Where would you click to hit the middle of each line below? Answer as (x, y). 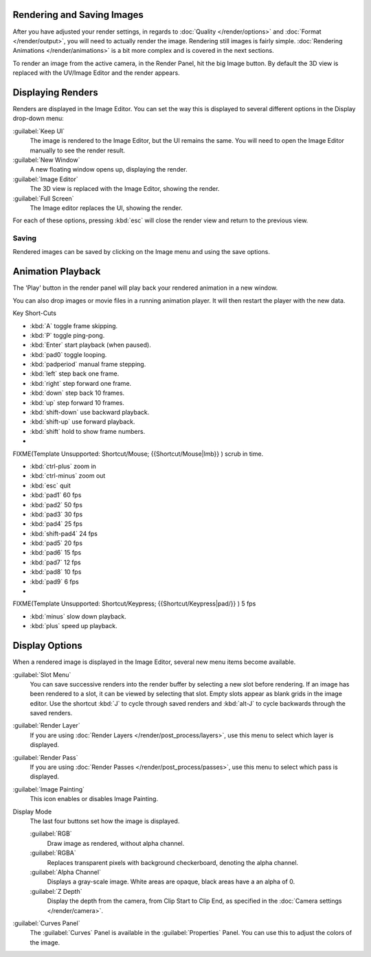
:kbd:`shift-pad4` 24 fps (64, 533)
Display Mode (32, 811)
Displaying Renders (56, 92)
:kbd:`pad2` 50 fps (56, 505)
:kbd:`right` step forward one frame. (81, 383)
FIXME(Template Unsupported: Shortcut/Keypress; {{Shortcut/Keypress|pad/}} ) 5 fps (134, 603)
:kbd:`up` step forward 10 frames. (77, 402)
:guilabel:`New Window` (46, 160)
